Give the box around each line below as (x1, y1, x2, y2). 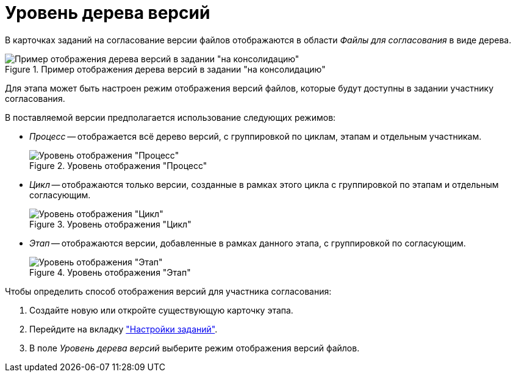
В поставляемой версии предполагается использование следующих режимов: (5, 112, 336, 123)
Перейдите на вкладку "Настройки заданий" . (29, 323, 218, 334)
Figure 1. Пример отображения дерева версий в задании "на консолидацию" (5, 63, 326, 74)
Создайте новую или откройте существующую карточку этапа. (29, 304, 293, 315)
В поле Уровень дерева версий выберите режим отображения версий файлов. (29, 342, 360, 353)
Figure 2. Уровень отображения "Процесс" (29, 160, 207, 171)
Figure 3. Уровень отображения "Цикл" (29, 218, 192, 229)
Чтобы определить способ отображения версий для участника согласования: (5, 285, 332, 296)
